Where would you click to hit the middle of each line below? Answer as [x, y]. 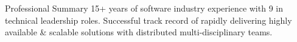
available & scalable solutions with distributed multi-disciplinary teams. [139, 32]
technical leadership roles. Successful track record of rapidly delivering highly [148, 20]
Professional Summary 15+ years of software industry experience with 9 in [144, 8]
